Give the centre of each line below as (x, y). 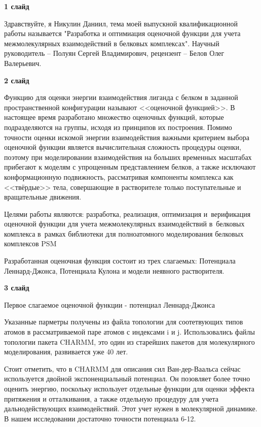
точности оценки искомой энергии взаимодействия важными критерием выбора (127, 137)
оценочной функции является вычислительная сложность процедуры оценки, (123, 147)
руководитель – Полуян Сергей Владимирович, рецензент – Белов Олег (114, 53)
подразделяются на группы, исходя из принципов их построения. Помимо (118, 127)
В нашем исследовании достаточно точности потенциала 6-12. (100, 418)
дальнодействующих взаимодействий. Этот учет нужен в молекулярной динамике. (131, 408)
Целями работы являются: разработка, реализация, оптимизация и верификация (127, 214)
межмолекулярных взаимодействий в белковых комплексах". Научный (112, 43)
